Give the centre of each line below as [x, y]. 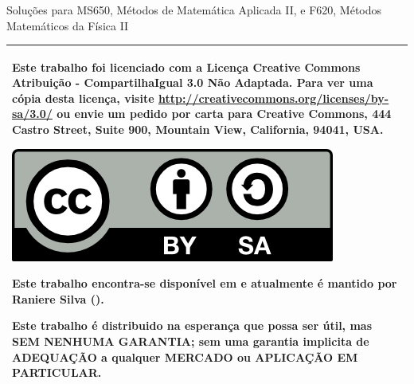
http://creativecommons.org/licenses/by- [273, 98]
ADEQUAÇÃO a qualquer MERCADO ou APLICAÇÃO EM [185, 357]
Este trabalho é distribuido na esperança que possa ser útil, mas [192, 325]
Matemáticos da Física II [68, 25]
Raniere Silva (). [58, 298]
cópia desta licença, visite [83, 98]
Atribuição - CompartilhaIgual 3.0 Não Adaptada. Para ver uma [193, 82]
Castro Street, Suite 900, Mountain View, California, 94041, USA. [198, 129]
